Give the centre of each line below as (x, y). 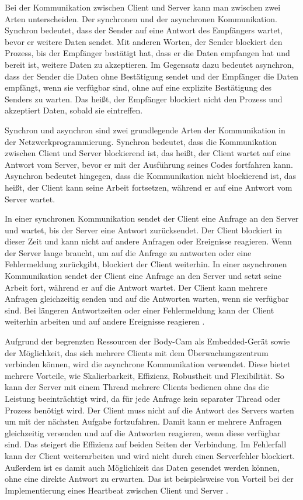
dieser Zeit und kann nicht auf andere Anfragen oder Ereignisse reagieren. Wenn (148, 241)
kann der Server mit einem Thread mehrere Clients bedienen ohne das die (137, 387)
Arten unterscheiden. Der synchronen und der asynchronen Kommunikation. (141, 18)
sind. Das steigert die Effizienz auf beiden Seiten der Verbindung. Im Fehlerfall (146, 444)
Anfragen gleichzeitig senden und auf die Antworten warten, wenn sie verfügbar (147, 299)
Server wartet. (30, 199)
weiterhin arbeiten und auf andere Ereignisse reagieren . (105, 321)
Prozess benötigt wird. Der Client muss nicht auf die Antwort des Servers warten (149, 410)
